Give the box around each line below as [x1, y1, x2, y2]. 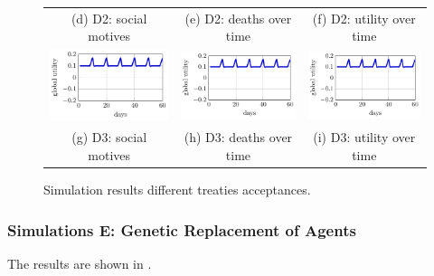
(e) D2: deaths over [184, 8, 292, 27]
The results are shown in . [7, 253, 152, 272]
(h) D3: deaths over [184, 128, 293, 147]
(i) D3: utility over [313, 128, 416, 147]
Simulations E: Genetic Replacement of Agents [7, 218, 356, 241]
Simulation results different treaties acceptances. [43, 180, 311, 199]
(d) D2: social [71, 8, 147, 27]
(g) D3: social [71, 128, 147, 147]
